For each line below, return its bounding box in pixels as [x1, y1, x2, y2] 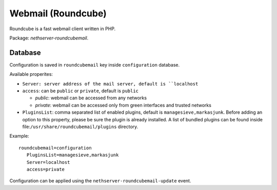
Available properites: [9, 71, 53, 77]
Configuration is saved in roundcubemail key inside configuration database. [9, 61, 180, 68]
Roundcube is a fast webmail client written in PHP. [9, 26, 116, 32]
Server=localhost [26, 159, 70, 165]
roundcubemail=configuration [18, 145, 92, 151]
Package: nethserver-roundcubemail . [9, 35, 89, 41]
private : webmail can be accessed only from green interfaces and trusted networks [35, 102, 211, 108]
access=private [26, 166, 65, 172]
